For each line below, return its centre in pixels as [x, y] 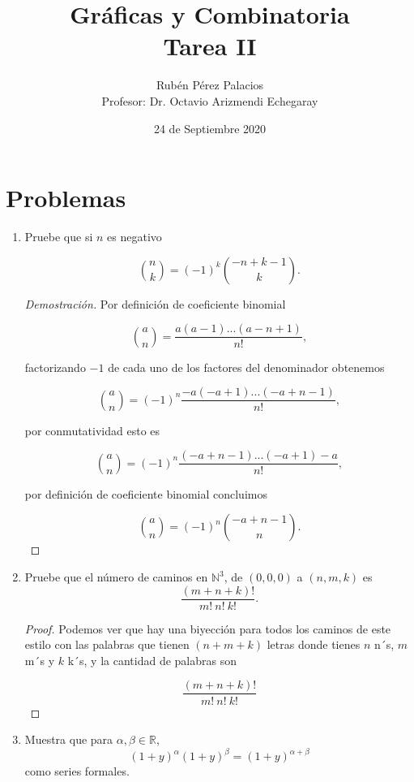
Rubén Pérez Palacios [210, 85]
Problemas [66, 198]
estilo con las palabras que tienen [107, 644]
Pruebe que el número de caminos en [116, 577]
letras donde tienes [314, 644]
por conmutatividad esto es [92, 430]
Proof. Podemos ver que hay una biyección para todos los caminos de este [208, 628]
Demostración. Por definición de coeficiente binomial [155, 303]
